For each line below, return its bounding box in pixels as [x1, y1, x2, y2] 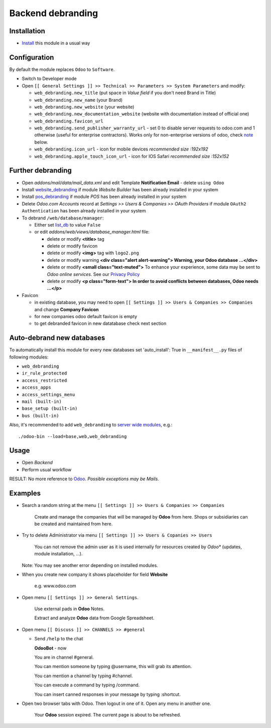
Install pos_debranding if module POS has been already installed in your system [22, 194, 187, 200]
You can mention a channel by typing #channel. [34, 673, 133, 679]
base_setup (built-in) [22, 406, 78, 411]
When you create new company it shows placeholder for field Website [22, 571, 168, 577]
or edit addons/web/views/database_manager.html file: [34, 229, 150, 235]
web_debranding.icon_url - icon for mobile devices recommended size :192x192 [34, 146, 208, 152]
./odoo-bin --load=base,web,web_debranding [18, 433, 127, 439]
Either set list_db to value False [34, 222, 101, 228]
